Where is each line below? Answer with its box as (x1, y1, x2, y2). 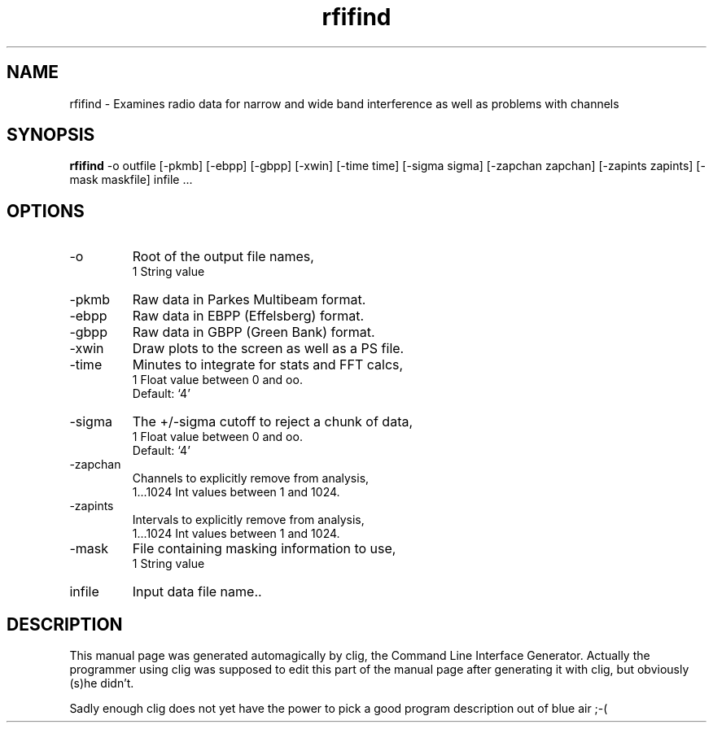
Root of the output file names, (132, 248, 314, 265)
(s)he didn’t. (69, 676, 134, 691)
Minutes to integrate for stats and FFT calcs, (132, 356, 404, 373)
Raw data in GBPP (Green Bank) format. (132, 324, 375, 341)
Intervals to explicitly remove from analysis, (132, 513, 365, 527)
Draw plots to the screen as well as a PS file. (132, 340, 405, 357)
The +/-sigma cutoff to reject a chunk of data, (132, 413, 413, 430)
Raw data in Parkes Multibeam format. (132, 291, 366, 308)
